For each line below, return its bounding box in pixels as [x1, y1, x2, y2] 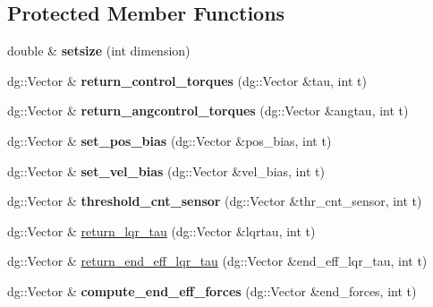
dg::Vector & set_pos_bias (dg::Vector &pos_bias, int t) [7, 131, 332, 149]
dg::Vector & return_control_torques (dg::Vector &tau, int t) [7, 71, 367, 90]
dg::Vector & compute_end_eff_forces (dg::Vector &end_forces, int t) [7, 281, 417, 300]
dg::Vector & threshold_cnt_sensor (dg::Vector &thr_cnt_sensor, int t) [7, 192, 422, 210]
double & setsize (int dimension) [7, 41, 191, 60]
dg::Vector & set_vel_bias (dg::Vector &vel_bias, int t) [7, 161, 325, 180]
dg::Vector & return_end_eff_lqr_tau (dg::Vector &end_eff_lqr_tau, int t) [7, 252, 428, 270]
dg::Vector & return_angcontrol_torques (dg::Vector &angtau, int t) [7, 101, 409, 120]
